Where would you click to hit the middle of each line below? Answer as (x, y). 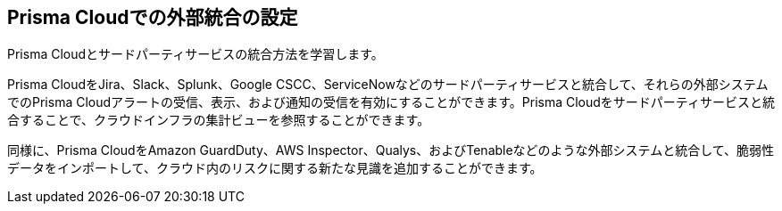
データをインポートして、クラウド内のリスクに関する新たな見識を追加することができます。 (275, 168)
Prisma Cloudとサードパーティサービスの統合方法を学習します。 (195, 54)
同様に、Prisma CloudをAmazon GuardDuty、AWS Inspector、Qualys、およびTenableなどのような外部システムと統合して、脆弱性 (391, 150)
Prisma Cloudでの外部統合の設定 (153, 17)
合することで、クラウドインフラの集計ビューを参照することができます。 (219, 120)
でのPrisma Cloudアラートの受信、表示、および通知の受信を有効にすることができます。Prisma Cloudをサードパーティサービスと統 (391, 102)
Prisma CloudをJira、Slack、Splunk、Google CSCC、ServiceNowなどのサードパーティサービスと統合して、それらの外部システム (388, 85)
